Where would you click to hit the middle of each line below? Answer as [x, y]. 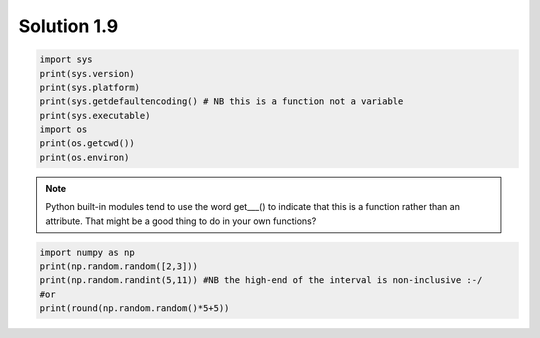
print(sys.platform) [89, 87]
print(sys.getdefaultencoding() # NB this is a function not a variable [221, 101]
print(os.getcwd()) [87, 143]
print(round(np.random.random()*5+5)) [134, 308]
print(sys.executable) [95, 115]
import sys [66, 59]
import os [63, 129]
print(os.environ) [84, 157]
